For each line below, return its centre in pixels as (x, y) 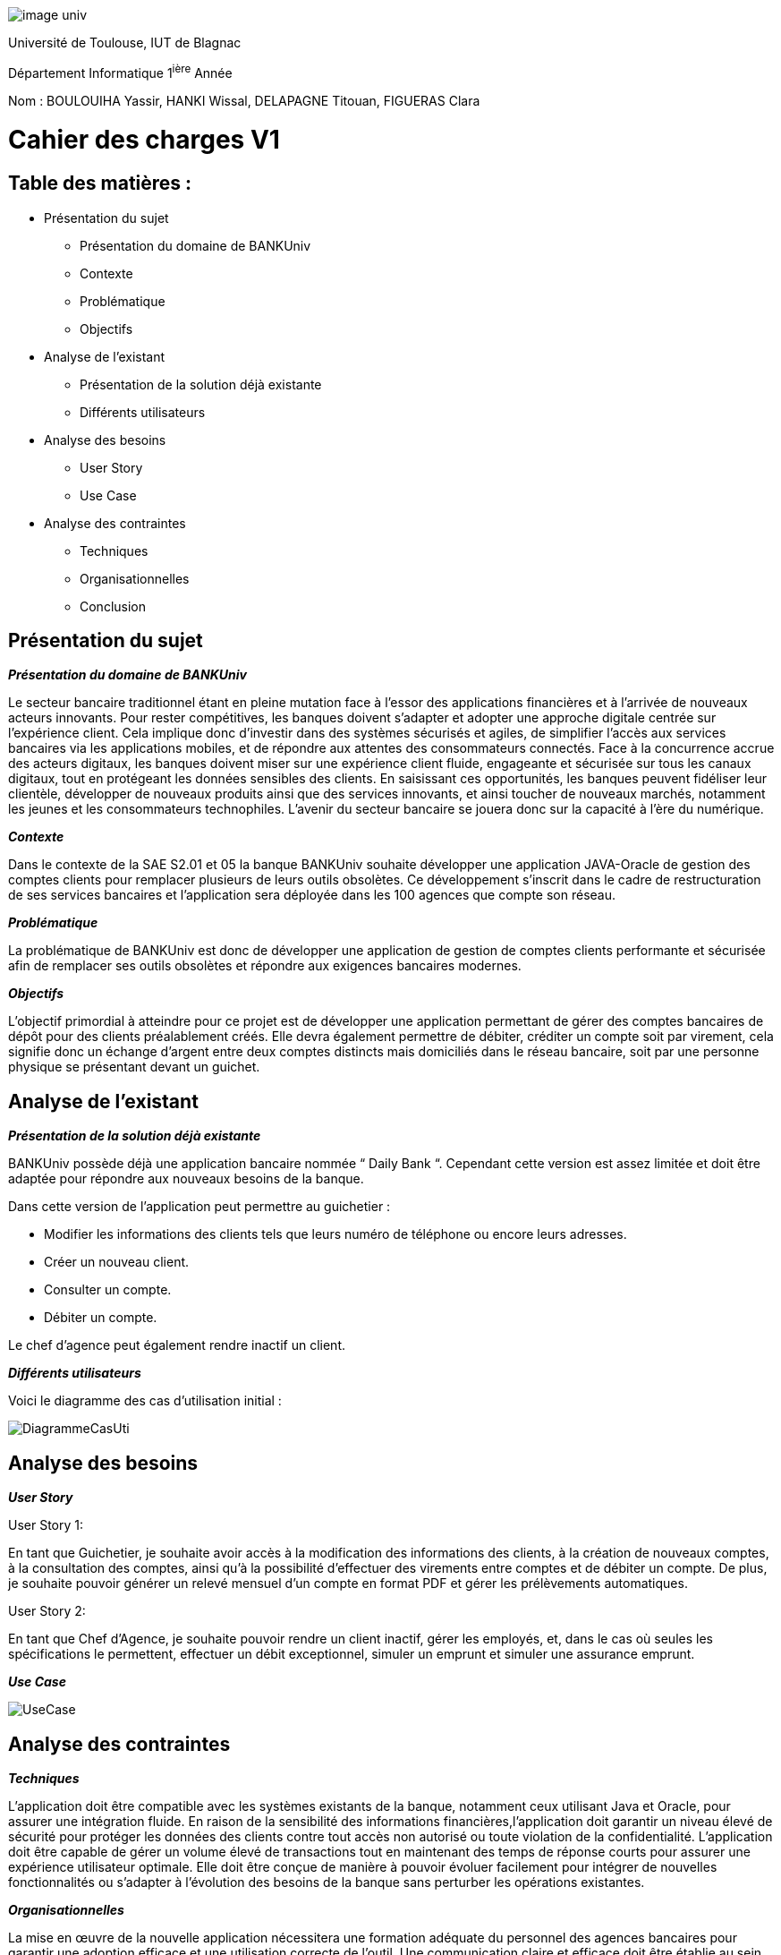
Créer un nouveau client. (117, 1262)
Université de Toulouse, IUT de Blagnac (125, 43)
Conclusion (113, 606)
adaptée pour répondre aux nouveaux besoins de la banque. (186, 1179)
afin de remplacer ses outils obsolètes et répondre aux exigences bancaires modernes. (265, 966)
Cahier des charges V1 (144, 140)
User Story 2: (47, 1611)
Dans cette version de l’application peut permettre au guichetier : (199, 1207)
